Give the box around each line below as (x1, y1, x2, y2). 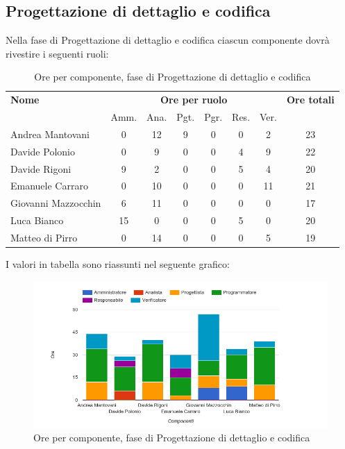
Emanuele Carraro (10, 178, 88, 193)
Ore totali (286, 92, 335, 107)
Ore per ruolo (160, 92, 228, 107)
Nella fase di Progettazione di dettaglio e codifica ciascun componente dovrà (6, 33, 330, 47)
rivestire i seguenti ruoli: (6, 46, 109, 60)
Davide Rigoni (10, 161, 71, 176)
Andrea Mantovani (10, 126, 90, 141)
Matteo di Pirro (10, 230, 78, 244)
